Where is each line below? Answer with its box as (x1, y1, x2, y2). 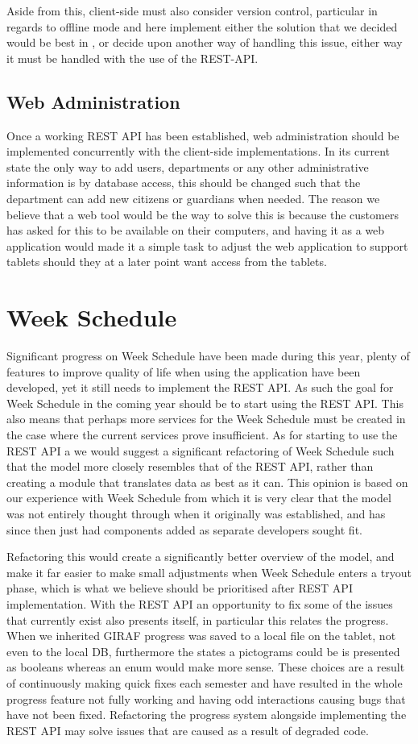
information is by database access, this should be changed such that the (6, 174, 361, 191)
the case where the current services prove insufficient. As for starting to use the (6, 426, 398, 443)
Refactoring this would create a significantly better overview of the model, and (6, 548, 395, 565)
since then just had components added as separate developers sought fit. (6, 521, 362, 538)
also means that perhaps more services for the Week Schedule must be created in (6, 410, 406, 427)
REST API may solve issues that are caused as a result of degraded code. (6, 721, 369, 738)
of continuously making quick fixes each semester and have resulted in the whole (6, 674, 403, 691)
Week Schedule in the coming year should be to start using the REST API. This (6, 394, 404, 411)
